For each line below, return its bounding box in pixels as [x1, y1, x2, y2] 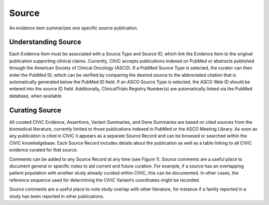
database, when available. [9, 93, 63, 99]
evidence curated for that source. [9, 147, 78, 153]
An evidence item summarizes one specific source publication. [9, 25, 138, 31]
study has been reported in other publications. [9, 193, 105, 199]
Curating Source [9, 106, 62, 114]
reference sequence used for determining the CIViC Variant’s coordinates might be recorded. [9, 177, 200, 183]
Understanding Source [9, 38, 82, 46]
